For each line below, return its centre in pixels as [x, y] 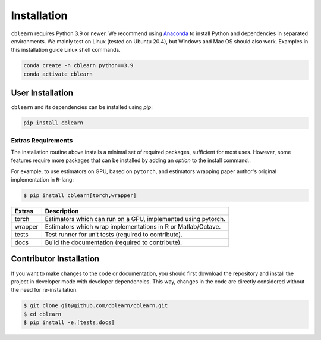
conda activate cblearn [58, 74]
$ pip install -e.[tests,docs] [69, 322]
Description [62, 211]
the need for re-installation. [44, 290]
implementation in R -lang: [43, 180]
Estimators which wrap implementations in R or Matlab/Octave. [133, 227]
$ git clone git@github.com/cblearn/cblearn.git [96, 306]
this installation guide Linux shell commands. [66, 50]
